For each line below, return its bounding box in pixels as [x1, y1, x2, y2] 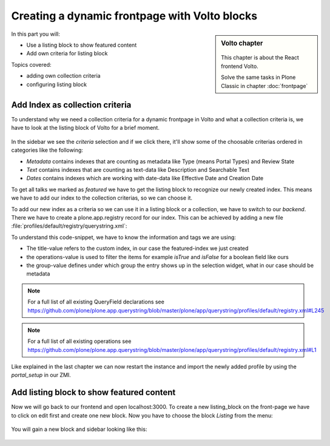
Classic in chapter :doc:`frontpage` [221, 82, 308, 89]
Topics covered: [11, 61, 52, 68]
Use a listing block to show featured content [26, 41, 137, 49]
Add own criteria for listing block [26, 50, 108, 57]
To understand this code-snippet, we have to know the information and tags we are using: [11, 234, 237, 241]
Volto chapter [221, 39, 263, 47]
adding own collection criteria [26, 72, 101, 79]
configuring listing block [26, 81, 87, 88]
